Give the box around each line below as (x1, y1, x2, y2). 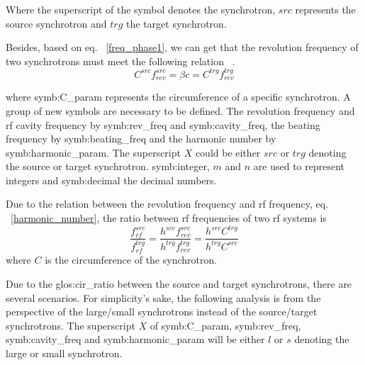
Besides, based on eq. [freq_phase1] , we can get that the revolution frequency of (6, 40, 359, 55)
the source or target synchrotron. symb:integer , (6, 159, 210, 174)
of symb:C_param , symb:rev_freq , (150, 318, 301, 332)
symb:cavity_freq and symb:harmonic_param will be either (6, 332, 265, 347)
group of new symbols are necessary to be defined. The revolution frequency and (6, 103, 355, 118)
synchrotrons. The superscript (6, 318, 135, 332)
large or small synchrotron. (6, 345, 123, 360)
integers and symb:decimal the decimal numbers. (6, 172, 217, 187)
